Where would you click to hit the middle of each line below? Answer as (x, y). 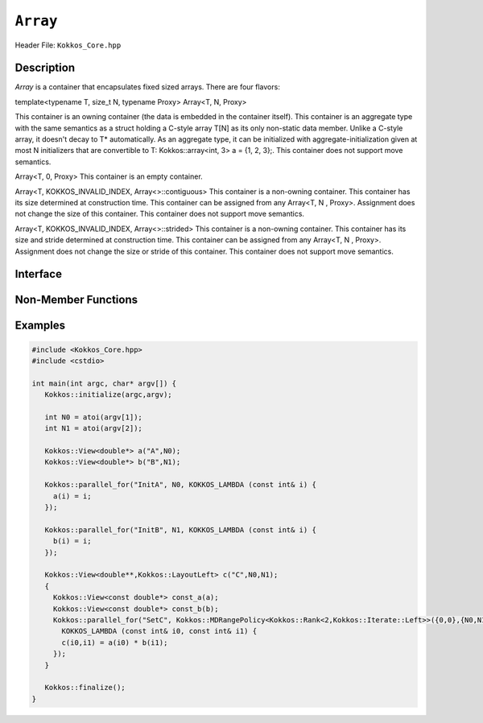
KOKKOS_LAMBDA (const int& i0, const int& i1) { (159, 631)
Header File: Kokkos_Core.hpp (68, 45)
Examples (40, 326)
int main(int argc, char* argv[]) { (104, 383)
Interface (38, 274)
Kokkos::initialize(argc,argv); (108, 395)
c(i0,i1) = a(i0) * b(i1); (115, 642)
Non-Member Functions (76, 300)
